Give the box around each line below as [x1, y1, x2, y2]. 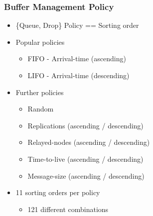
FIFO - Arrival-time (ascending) [27, 53, 126, 64]
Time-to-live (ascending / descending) [27, 153, 144, 164]
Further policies [15, 87, 64, 97]
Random [27, 104, 54, 114]
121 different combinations [27, 204, 109, 214]
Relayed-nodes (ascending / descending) [27, 137, 150, 147]
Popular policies [15, 36, 65, 47]
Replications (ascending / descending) [27, 120, 144, 130]
